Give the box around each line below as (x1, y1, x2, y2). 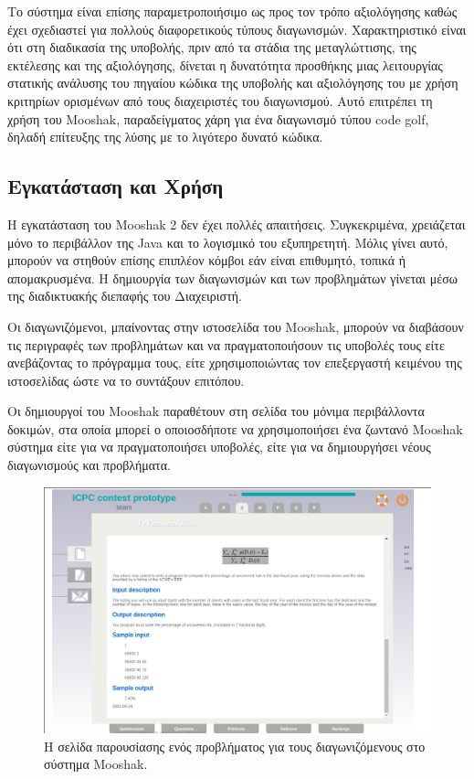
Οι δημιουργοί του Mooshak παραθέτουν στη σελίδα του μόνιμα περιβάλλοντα (7, 401, 425, 421)
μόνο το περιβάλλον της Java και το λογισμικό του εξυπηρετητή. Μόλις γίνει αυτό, (7, 232, 448, 251)
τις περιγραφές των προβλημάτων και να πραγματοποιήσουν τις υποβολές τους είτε (7, 335, 445, 354)
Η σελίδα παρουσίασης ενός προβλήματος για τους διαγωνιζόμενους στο (44, 736, 426, 755)
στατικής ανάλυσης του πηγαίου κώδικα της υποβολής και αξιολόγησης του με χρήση (7, 73, 458, 92)
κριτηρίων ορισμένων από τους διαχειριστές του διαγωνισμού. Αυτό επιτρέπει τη (7, 91, 433, 110)
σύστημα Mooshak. (44, 754, 148, 774)
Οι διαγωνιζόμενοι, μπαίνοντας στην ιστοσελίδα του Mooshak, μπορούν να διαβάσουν (7, 316, 464, 336)
